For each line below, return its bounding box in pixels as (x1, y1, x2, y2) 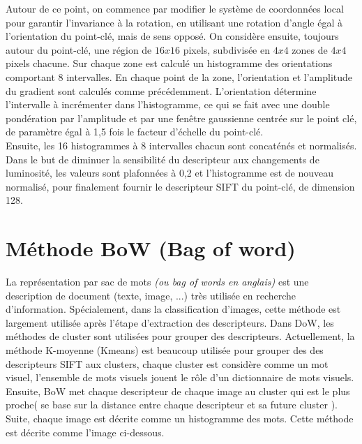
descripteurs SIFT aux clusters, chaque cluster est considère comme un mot (6, 356, 329, 371)
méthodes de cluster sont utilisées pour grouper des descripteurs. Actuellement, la (6, 329, 355, 343)
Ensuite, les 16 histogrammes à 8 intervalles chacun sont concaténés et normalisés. (6, 138, 357, 152)
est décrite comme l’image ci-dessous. (6, 424, 165, 439)
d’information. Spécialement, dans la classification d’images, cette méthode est (6, 302, 341, 316)
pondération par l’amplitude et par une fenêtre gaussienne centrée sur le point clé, (6, 110, 357, 125)
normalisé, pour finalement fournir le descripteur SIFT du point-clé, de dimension (6, 179, 355, 193)
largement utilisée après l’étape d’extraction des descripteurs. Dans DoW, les (6, 315, 334, 330)
